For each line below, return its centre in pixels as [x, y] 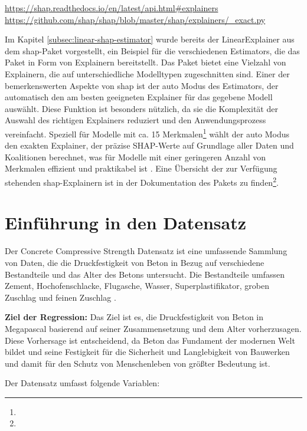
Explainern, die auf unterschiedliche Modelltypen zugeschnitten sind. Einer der [147, 73]
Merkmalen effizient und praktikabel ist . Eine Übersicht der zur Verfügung [141, 168]
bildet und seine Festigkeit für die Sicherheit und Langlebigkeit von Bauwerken [147, 352]
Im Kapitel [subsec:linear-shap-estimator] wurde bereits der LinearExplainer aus [150, 39]
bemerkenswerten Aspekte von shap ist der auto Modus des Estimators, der [142, 85]
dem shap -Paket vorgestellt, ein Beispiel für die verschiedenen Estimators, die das [152, 50]
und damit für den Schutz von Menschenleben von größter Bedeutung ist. [138, 363]
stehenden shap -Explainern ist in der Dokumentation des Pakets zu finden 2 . [142, 181]
